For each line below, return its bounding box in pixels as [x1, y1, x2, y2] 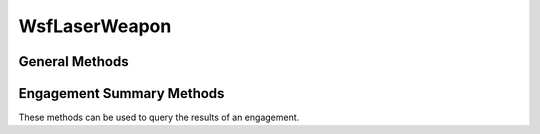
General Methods [18, 53, 129, 70]
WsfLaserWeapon [18, 15, 172, 37]
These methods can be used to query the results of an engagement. [18, 111, 300, 124]
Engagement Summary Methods [18, 85, 225, 102]
